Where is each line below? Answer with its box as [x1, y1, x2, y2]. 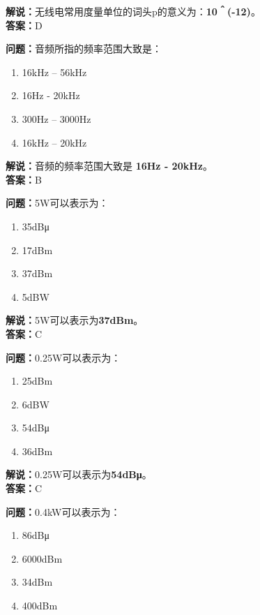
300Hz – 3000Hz [22, 111, 91, 126]
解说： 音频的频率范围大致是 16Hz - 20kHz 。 [6, 158, 213, 173]
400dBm [22, 598, 58, 613]
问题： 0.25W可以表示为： [6, 350, 121, 364]
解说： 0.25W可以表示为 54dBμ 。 [6, 467, 152, 482]
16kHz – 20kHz [22, 135, 87, 149]
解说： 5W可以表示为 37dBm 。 [6, 313, 144, 327]
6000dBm [22, 551, 63, 565]
